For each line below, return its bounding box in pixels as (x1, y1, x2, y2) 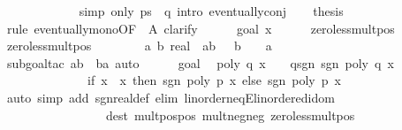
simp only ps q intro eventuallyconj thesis (79, 2, 344, 19)
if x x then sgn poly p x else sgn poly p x (87, 71, 341, 89)
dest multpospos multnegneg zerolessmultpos (105, 105, 355, 124)
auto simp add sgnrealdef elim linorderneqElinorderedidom (6, 88, 335, 106)
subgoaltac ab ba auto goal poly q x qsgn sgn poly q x (6, 53, 394, 72)
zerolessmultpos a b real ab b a (6, 36, 272, 55)
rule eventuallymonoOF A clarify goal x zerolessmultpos (6, 19, 395, 37)
